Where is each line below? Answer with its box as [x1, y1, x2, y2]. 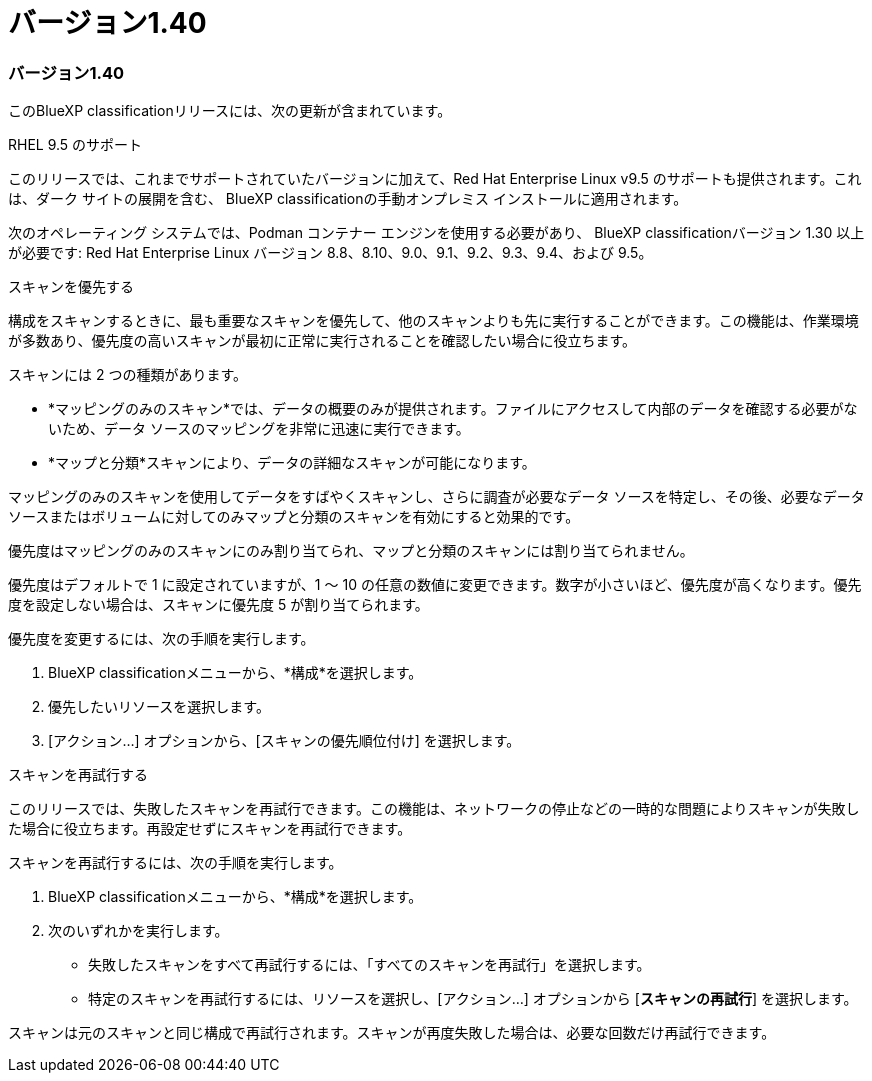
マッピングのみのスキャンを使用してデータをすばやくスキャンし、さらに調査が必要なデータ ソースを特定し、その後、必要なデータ [8, 488, 865, 506]
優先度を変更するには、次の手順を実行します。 [8, 630, 315, 648]
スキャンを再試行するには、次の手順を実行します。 [8, 854, 343, 872]
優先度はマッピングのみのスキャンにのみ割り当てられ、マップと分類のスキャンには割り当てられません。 [8, 542, 694, 560]
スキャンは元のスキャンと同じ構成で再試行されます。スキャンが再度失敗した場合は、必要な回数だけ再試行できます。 [8, 1024, 776, 1042]
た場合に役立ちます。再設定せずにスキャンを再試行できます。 [8, 820, 412, 838]
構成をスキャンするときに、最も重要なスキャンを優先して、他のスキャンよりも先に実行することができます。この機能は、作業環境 [8, 312, 859, 330]
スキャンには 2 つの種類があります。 [8, 366, 248, 384]
